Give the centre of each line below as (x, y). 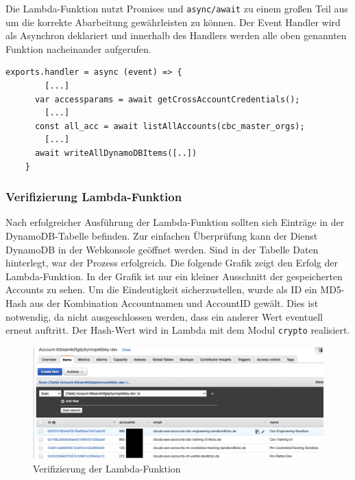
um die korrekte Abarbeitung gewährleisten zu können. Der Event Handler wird (173, 22)
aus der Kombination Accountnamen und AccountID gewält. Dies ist (174, 302)
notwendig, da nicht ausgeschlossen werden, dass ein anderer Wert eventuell (164, 316)
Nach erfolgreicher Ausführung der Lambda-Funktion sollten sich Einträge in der (175, 222)
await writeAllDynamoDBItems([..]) (116, 153)
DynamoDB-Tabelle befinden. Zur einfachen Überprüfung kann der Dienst (162, 236)
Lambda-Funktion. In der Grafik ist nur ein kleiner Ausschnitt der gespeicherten (174, 276)
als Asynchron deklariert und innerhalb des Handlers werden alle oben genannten (176, 35)
